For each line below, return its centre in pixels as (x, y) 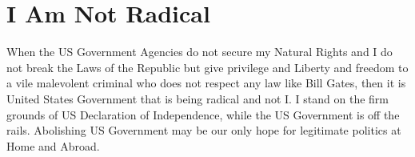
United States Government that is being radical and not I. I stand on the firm (198, 98)
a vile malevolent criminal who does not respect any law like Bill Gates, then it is (206, 83)
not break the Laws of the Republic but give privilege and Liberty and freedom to (207, 67)
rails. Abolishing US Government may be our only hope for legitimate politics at (204, 130)
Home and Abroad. (53, 145)
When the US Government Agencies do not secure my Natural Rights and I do (200, 52)
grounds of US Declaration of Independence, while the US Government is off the (203, 114)
